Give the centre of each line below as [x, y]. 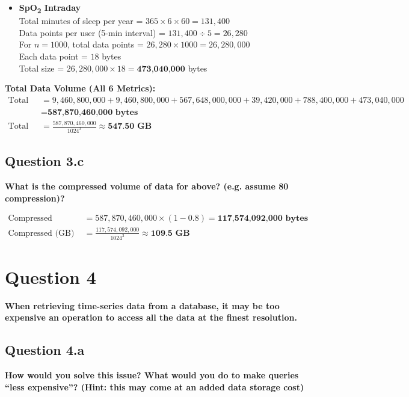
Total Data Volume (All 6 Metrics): [80, 88]
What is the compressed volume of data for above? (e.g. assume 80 [147, 186]
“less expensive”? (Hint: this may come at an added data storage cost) [155, 386]
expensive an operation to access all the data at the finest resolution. [151, 317]
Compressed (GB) [41, 233]
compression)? [35, 198]
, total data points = [106, 44]
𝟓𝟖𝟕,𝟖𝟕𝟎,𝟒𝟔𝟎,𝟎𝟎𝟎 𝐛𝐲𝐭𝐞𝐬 [93, 112]
